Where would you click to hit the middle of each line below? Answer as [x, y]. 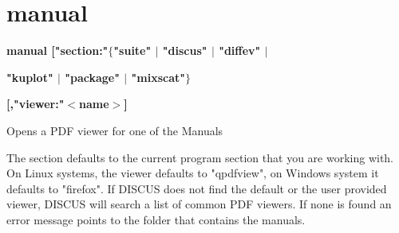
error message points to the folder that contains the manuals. [156, 219]
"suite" [132, 50]
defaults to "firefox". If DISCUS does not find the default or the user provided [197, 188]
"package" [92, 77]
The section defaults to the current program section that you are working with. [200, 157]
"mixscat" [158, 77]
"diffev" [240, 50]
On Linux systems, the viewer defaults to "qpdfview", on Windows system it [193, 173]
